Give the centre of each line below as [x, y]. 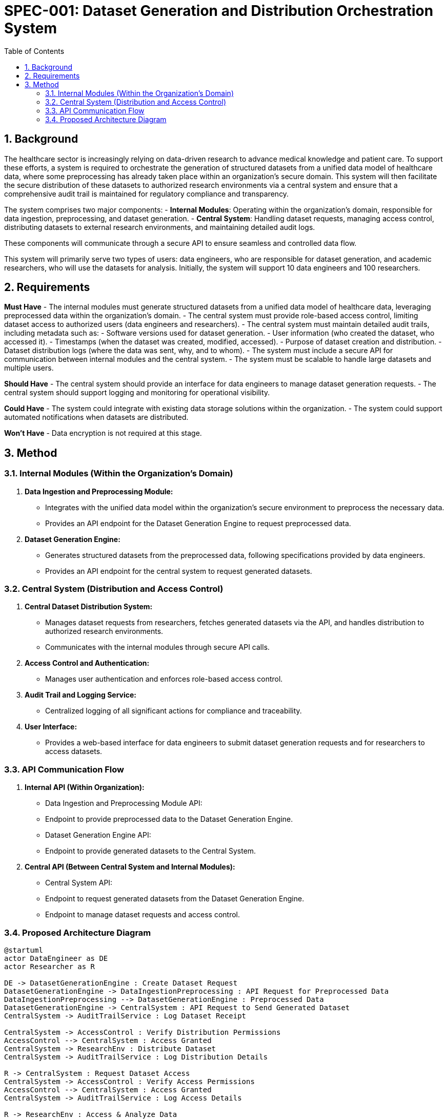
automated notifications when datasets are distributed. [96, 417]
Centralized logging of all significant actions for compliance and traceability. [174, 711]
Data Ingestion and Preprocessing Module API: [124, 803]
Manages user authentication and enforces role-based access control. [164, 679]
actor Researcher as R [50, 966]
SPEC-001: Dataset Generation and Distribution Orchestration [219, 11]
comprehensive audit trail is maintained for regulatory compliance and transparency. [147, 194]
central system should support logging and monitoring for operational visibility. [137, 393]
